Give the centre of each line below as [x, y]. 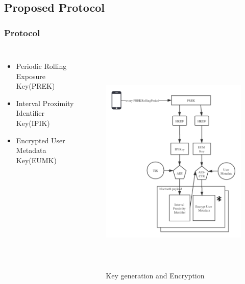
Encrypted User [41, 140]
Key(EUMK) [36, 160]
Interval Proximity [45, 103]
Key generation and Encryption [155, 276]
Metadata [31, 150]
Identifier [30, 113]
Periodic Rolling [41, 66]
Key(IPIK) [33, 123]
